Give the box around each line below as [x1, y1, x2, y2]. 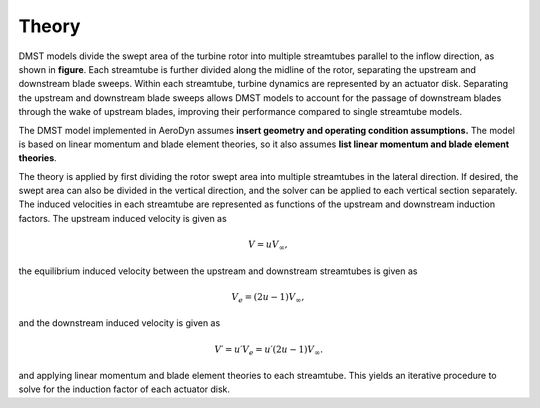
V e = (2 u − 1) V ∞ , [231, 291, 305, 305]
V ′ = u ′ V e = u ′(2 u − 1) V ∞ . [214, 343, 324, 357]
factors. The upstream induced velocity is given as [18, 212, 227, 224]
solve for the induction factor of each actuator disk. [18, 383, 230, 395]
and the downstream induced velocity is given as [18, 317, 221, 329]
